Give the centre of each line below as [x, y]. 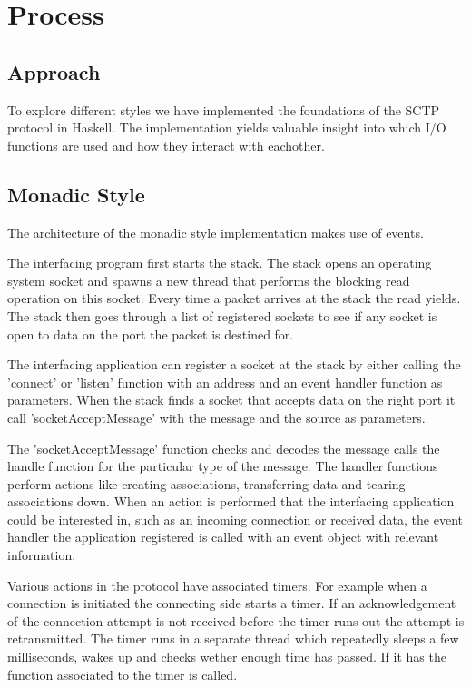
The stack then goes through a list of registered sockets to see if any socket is [222, 315]
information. [42, 555]
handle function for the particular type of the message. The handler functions [223, 466]
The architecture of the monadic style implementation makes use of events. [216, 232]
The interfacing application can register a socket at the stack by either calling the [234, 364]
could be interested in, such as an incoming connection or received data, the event [235, 519]
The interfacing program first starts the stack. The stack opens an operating [220, 263]
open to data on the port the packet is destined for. [151, 334]
